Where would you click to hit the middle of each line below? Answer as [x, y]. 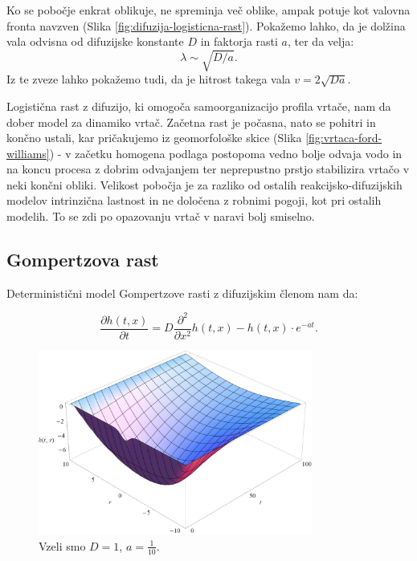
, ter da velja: [321, 41]
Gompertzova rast [83, 260]
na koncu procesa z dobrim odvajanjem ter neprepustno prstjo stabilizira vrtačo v [208, 169]
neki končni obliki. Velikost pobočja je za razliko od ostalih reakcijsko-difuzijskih [204, 184]
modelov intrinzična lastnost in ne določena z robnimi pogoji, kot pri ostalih [194, 200]
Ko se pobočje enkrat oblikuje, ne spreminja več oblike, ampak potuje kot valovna [208, 10]
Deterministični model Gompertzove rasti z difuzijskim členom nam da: [182, 293]
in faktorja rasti [239, 41]
